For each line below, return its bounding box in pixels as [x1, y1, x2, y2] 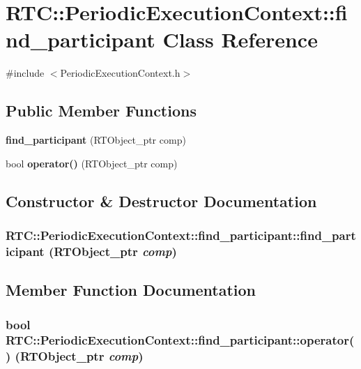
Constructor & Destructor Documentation [6, 190, 317, 211]
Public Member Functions [6, 100, 197, 121]
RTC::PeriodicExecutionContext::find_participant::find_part [6, 227, 356, 243]
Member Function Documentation [6, 279, 256, 301]
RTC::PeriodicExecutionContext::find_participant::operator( [6, 331, 355, 349]
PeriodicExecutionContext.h [60, 66, 180, 80]
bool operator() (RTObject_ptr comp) [6, 156, 178, 170]
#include [6, 66, 45, 80]
